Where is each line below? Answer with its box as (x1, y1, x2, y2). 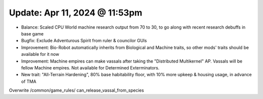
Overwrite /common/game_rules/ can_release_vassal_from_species (9, 87, 144, 93)
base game (21, 31, 44, 36)
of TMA (21, 78, 37, 84)
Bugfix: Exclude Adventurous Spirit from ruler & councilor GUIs (21, 38, 147, 44)
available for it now (21, 51, 59, 57)
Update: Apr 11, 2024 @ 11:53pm (9, 7, 143, 18)
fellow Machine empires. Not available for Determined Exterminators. (21, 65, 160, 70)
